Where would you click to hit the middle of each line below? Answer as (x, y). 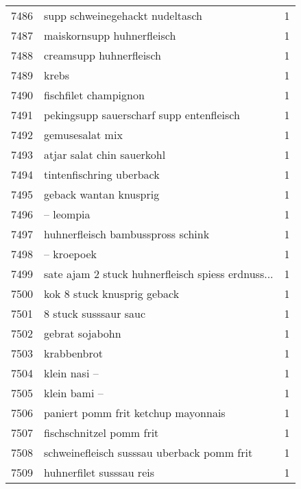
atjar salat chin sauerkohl (105, 154)
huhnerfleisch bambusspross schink (127, 234)
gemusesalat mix (83, 135)
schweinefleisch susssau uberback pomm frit (148, 452)
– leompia (67, 214)
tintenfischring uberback (102, 174)
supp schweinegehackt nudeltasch (123, 15)
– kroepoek (70, 254)
